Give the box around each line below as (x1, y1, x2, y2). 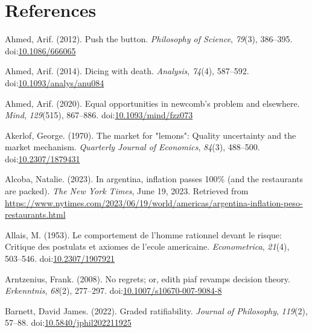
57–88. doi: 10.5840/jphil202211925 (5, 316, 132, 329)
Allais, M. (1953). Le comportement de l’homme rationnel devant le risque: (5, 228, 282, 241)
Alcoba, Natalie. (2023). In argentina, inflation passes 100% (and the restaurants (5, 173, 304, 185)
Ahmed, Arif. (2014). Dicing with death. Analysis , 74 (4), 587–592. (5, 65, 249, 77)
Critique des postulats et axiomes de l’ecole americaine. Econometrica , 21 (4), (5, 240, 290, 253)
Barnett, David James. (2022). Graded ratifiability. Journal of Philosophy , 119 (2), (5, 304, 308, 317)
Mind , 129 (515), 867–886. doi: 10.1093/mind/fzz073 (5, 109, 193, 121)
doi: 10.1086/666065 (5, 44, 76, 57)
